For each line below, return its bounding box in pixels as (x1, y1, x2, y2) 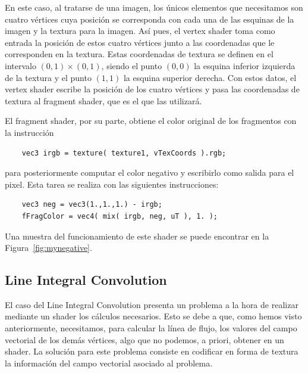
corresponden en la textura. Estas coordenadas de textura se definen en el (5, 48, 274, 60)
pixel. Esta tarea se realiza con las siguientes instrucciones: (5, 178, 219, 190)
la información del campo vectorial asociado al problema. (5, 356, 213, 369)
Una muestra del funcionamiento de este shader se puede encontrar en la (5, 229, 269, 242)
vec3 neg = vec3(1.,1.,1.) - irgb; (21, 200, 162, 209)
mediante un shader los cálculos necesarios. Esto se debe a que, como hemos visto (5, 310, 302, 322)
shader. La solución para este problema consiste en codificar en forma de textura (5, 345, 298, 358)
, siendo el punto (101, 59, 162, 72)
